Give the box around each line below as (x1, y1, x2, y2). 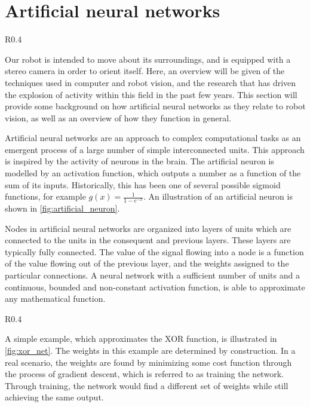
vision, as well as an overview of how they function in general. (5, 111, 232, 124)
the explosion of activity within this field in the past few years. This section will (5, 88, 297, 100)
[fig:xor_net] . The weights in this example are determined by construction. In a (5, 344, 296, 357)
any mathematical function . (5, 292, 106, 305)
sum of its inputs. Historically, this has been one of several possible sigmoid (5, 178, 281, 191)
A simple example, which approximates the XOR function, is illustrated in (5, 332, 277, 345)
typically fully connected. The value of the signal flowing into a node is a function (5, 245, 304, 258)
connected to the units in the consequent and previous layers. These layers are (5, 234, 291, 246)
